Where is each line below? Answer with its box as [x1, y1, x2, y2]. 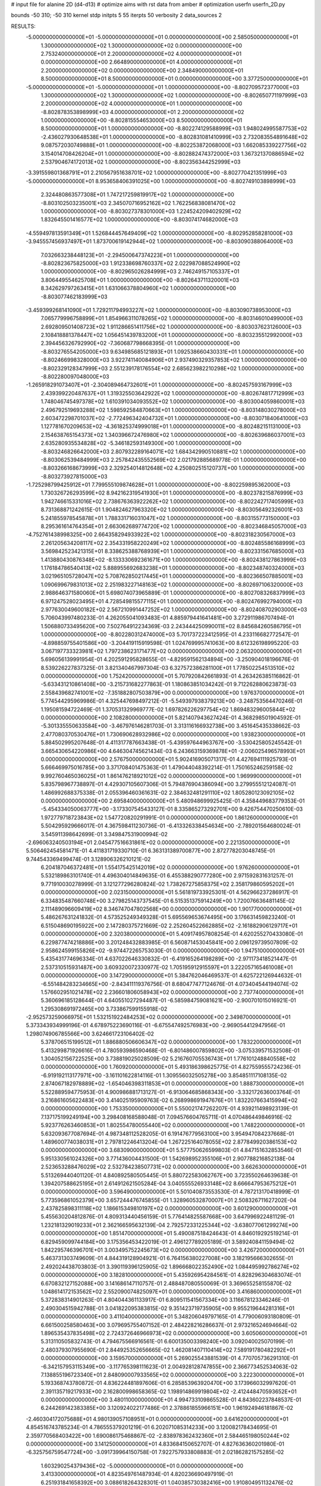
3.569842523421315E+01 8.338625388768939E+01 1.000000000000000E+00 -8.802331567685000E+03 [40, 547, 304, 555]
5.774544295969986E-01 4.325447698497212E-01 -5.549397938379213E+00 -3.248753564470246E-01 [40, 697, 303, 704]
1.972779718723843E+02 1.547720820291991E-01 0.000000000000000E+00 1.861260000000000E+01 [40, 814, 298, 821]
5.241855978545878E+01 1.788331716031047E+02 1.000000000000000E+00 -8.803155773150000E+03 [40, 514, 300, 521]
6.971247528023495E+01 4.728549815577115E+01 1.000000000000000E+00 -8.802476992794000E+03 [40, 597, 303, 605]
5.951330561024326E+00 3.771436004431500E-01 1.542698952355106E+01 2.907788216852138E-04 [40, 1155, 295, 1162]
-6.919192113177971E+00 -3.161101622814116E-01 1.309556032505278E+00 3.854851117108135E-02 [40, 1072, 288, 1079]
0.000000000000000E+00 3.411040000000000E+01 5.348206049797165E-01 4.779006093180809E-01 [40, 1313, 300, 1320]
